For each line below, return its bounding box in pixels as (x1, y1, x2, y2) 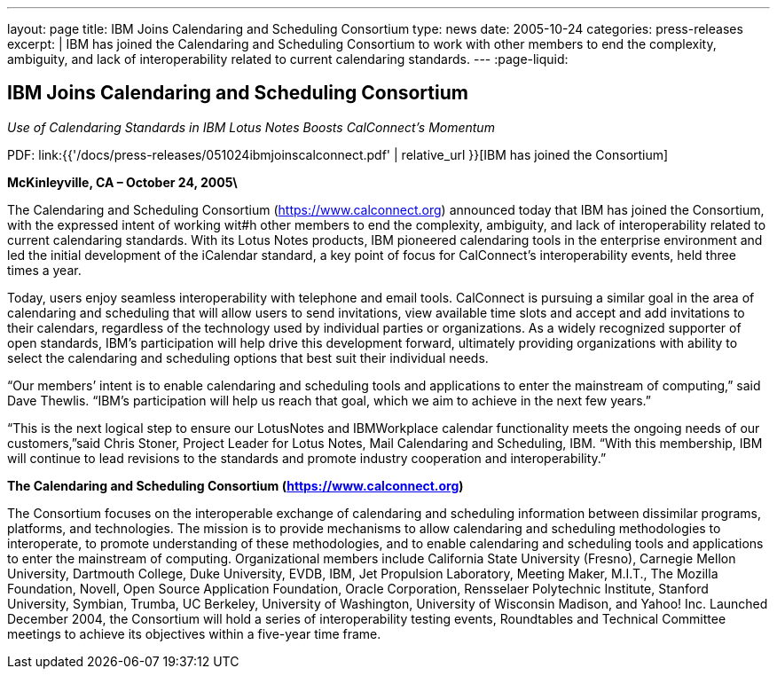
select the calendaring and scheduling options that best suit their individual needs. (7, 350, 489, 366)
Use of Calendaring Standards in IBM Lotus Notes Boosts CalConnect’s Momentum (7, 119, 495, 135)
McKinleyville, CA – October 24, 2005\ (7, 174, 238, 190)
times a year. (7, 262, 82, 278)
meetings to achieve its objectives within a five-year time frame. (7, 625, 381, 641)
